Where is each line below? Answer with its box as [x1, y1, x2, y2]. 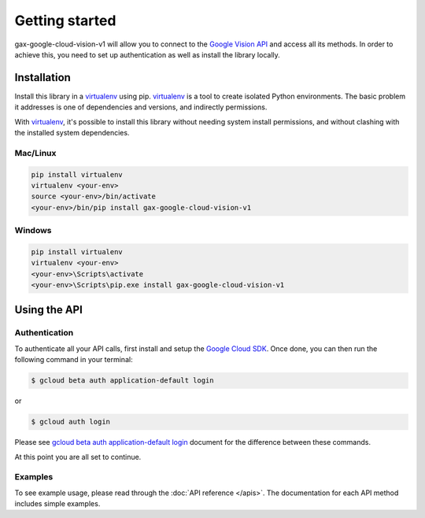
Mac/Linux [14, 147, 57, 158]
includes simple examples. [14, 499, 101, 509]
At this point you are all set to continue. [14, 452, 142, 461]
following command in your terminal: [14, 355, 133, 364]
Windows [14, 225, 52, 236]
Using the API [14, 303, 83, 316]
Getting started [14, 12, 116, 29]
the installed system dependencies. [14, 128, 130, 138]
